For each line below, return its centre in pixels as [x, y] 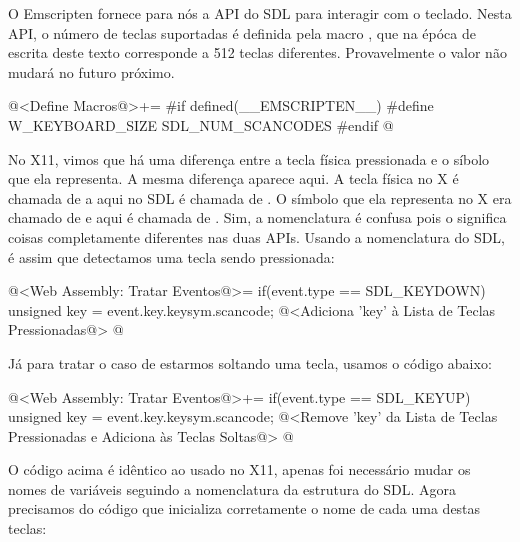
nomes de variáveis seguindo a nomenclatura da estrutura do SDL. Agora [232, 488]
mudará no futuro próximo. [91, 71]
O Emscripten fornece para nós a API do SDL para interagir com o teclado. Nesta [260, 13]
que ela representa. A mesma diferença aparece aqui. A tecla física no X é [233, 178]
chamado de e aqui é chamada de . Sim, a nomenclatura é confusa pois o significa [257, 217]
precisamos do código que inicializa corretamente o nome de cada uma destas [244, 508]
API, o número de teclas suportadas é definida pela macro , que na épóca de [242, 32]
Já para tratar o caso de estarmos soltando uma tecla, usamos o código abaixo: [250, 362]
